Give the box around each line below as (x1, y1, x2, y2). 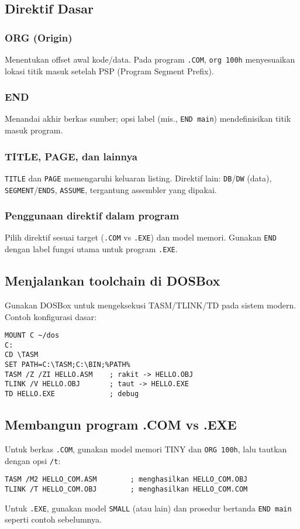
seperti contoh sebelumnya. (5, 513, 102, 525)
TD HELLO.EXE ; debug (5, 390, 139, 399)
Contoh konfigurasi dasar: (5, 310, 96, 322)
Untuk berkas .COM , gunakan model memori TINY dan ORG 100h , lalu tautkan (5, 442, 287, 455)
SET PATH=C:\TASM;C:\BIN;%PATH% (5, 360, 130, 369)
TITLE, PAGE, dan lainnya (5, 149, 137, 163)
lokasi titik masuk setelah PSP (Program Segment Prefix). (5, 64, 214, 77)
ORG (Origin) (5, 30, 73, 44)
